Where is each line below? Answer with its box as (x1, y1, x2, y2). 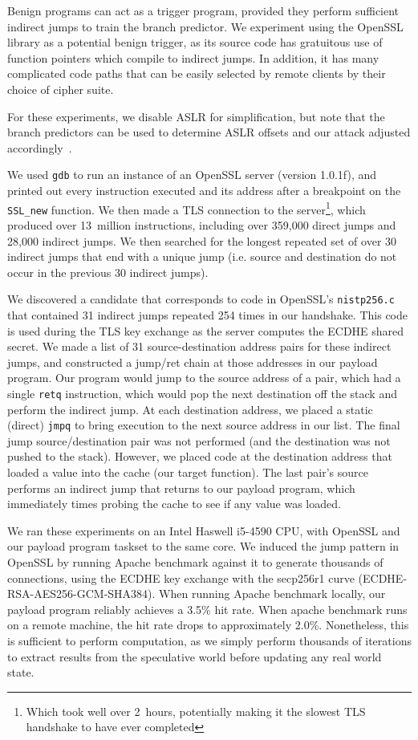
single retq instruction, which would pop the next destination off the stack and (7, 384, 397, 401)
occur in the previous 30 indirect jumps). (7, 263, 209, 280)
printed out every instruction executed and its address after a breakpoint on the (7, 182, 401, 198)
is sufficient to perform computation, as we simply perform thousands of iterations (7, 632, 412, 649)
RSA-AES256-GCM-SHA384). (7, 585, 156, 602)
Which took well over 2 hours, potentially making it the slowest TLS (26, 702, 366, 719)
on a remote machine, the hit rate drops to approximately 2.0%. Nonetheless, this (7, 616, 409, 633)
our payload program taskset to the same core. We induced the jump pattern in (7, 538, 400, 555)
